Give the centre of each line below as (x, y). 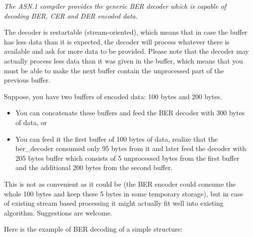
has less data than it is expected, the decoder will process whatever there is (117, 41)
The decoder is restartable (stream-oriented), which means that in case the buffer (126, 32)
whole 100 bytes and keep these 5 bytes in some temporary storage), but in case (124, 193)
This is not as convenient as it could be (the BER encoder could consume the (120, 183)
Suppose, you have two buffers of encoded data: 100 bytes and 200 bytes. (113, 96)
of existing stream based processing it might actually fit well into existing (114, 203)
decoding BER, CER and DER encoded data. (71, 15)
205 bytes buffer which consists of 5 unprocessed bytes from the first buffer (127, 158)
